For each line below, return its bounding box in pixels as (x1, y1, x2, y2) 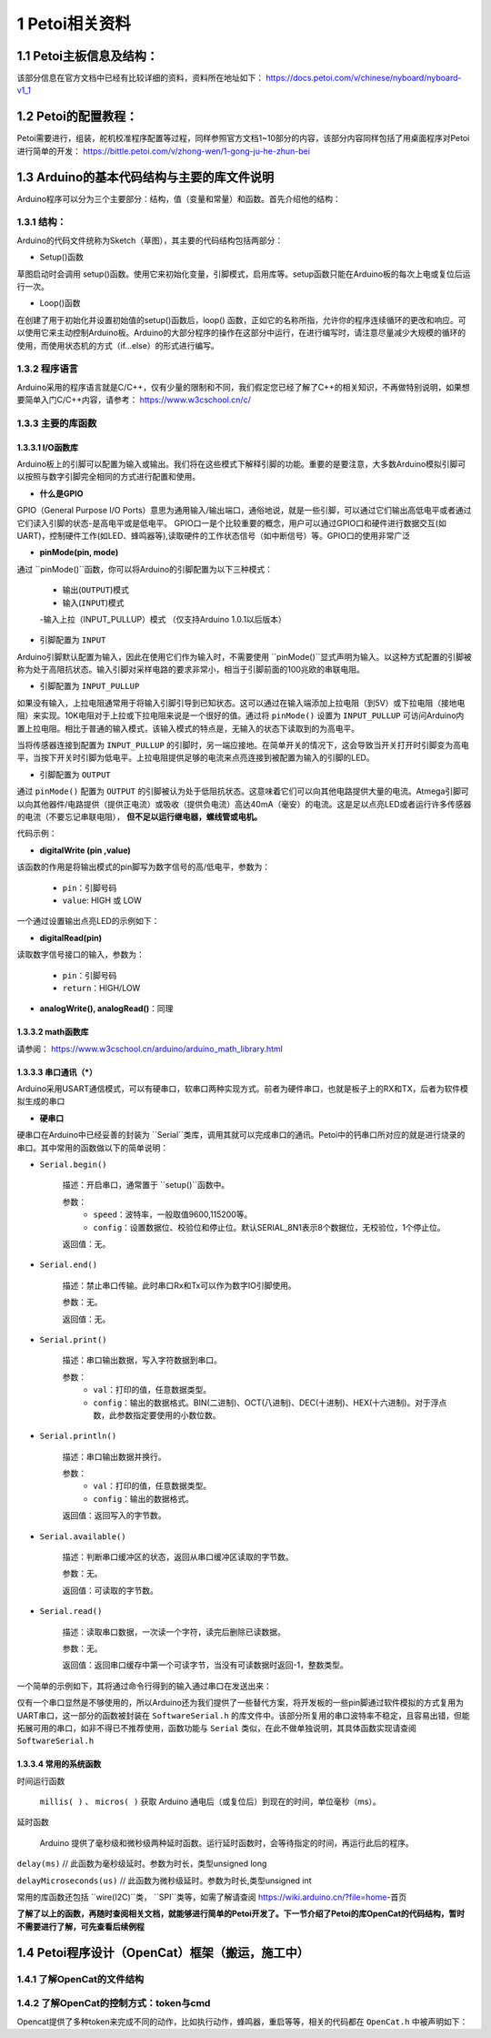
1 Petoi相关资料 (16, 14, 132, 34)
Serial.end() (39, 1260, 98, 1270)
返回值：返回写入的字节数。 (62, 1510, 166, 1521)
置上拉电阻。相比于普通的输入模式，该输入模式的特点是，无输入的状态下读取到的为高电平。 (16, 723, 359, 734)
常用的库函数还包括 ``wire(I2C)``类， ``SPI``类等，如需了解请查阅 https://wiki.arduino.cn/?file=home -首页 (16, 1891, 407, 1902)
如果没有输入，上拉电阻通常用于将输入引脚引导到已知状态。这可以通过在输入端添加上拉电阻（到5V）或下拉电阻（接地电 (16, 697, 466, 708)
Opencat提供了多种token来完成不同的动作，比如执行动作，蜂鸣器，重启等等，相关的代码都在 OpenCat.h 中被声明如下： (16, 2016, 468, 2027)
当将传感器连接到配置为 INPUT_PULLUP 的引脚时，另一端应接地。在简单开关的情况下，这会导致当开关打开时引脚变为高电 (16, 740, 470, 751)
